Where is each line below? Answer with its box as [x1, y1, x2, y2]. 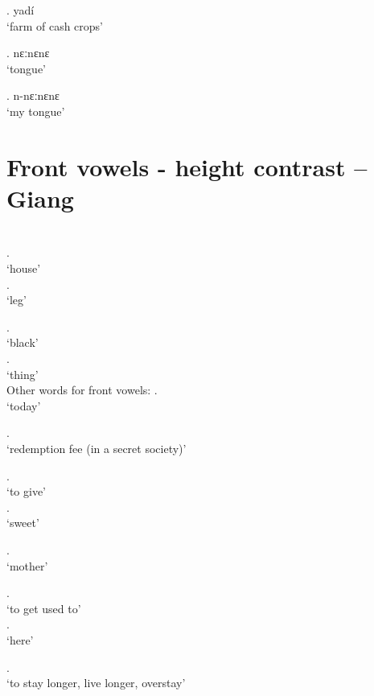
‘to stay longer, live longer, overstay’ [6, 674, 186, 691]
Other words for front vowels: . [6, 381, 158, 398]
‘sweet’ [6, 514, 39, 531]
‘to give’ [6, 483, 46, 500]
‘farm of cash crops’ [6, 17, 104, 34]
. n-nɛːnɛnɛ [6, 87, 60, 104]
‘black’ [6, 334, 39, 351]
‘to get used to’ [6, 599, 81, 616]
